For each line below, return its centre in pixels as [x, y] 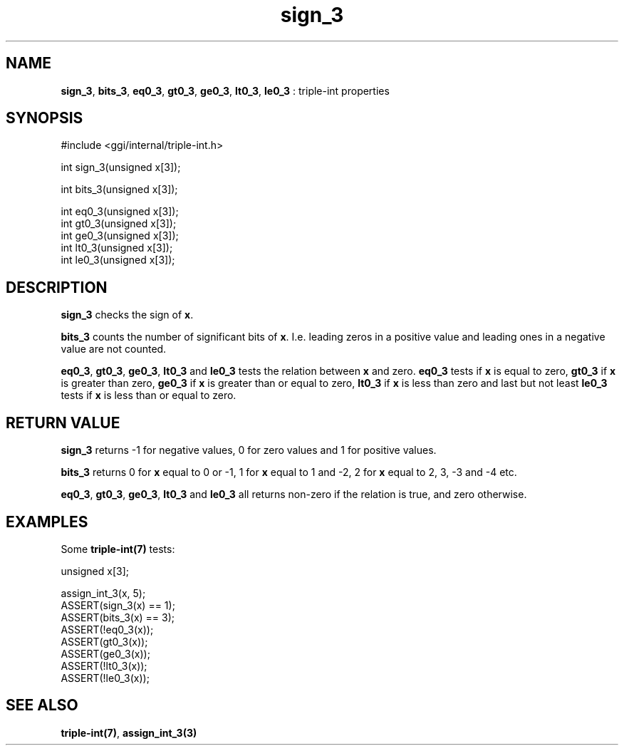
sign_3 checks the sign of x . [127, 315]
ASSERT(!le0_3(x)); [105, 678]
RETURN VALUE [63, 423]
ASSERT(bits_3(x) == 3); [118, 617]
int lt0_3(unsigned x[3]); [117, 248]
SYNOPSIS [45, 118]
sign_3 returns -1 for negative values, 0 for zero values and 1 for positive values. [249, 450]
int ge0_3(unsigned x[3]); [120, 236]
